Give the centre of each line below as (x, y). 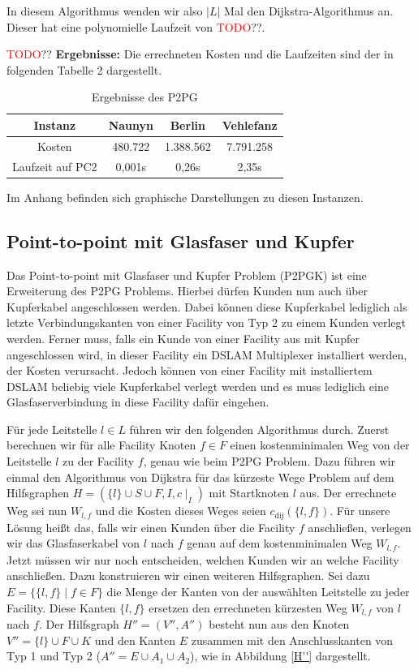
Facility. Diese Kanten (61, 607)
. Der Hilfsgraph (79, 624)
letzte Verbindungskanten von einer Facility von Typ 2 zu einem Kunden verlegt (206, 322)
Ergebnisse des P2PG (144, 97)
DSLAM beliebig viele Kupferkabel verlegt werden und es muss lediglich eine (198, 386)
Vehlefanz (250, 125)
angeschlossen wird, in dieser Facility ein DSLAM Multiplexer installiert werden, (207, 354)
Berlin (188, 125)
